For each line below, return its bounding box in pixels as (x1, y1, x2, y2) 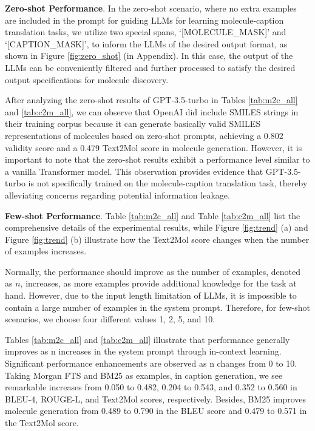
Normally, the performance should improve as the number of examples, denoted (5, 265, 300, 277)
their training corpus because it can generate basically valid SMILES (5, 117, 261, 130)
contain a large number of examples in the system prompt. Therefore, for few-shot (5, 300, 310, 313)
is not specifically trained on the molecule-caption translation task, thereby (28, 177, 308, 189)
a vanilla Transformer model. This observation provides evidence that (5, 165, 263, 177)
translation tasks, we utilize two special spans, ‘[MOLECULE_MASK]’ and (5, 25, 286, 38)
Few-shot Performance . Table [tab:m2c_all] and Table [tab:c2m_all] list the (5, 209, 300, 222)
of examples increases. (5, 245, 87, 257)
